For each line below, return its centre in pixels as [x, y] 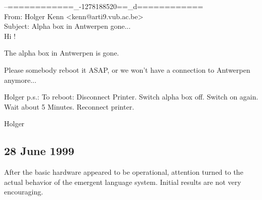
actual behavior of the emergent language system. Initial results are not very [123, 182]
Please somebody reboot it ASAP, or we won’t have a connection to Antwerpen [127, 69]
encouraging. [24, 192]
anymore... [20, 80]
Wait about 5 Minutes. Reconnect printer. [69, 106]
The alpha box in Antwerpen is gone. [62, 53]
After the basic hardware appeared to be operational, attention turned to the [124, 172]
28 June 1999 [39, 151]
